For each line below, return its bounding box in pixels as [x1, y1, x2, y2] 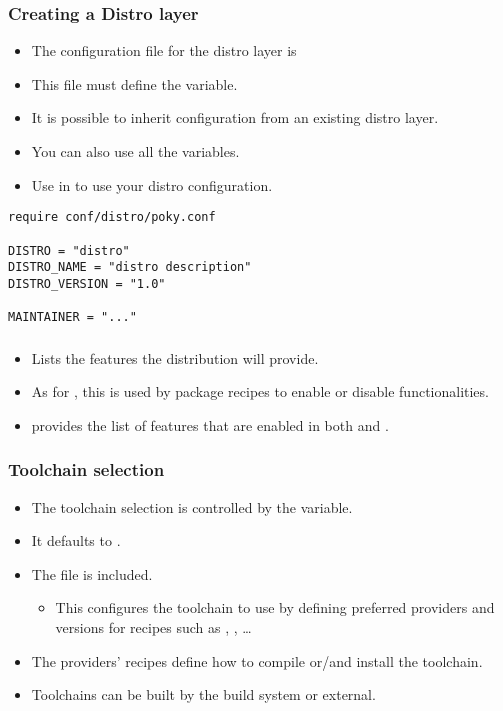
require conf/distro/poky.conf [8, 210, 216, 225]
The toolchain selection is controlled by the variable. [31, 496, 353, 517]
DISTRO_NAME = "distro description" [8, 260, 252, 275]
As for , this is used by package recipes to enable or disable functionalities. [31, 381, 489, 402]
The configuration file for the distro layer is [31, 40, 297, 61]
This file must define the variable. [31, 73, 238, 94]
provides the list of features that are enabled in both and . [31, 414, 389, 435]
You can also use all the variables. [31, 141, 240, 161]
